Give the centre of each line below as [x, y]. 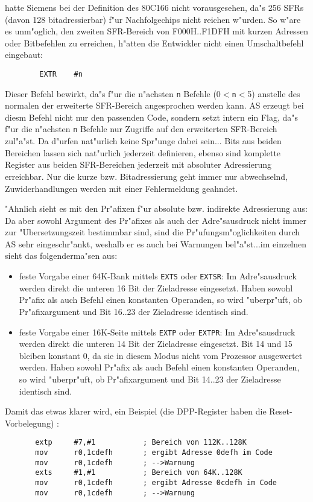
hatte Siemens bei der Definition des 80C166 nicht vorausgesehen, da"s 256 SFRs [154, 7]
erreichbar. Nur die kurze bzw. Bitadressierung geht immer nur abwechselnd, [146, 176]
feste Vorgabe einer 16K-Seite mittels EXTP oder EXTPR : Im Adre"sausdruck [157, 332]
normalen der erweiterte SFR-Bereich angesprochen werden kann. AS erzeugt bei [154, 105]
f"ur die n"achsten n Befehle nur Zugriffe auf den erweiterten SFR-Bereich [141, 129]
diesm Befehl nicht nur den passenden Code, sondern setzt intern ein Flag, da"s [152, 117]
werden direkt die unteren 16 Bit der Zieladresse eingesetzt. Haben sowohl [156, 288]
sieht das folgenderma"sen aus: [61, 256]
